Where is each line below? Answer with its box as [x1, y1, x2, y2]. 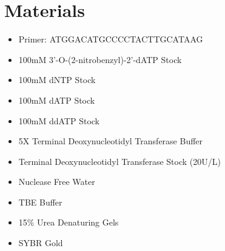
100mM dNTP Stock [18, 73, 96, 86]
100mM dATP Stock [18, 93, 95, 106]
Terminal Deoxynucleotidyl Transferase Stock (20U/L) [18, 155, 221, 167]
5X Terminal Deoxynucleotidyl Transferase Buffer [18, 135, 203, 147]
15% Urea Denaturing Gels [18, 216, 119, 229]
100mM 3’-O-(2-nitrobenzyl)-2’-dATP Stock [18, 53, 182, 65]
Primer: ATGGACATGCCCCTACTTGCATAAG [18, 33, 203, 45]
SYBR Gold [18, 236, 63, 249]
